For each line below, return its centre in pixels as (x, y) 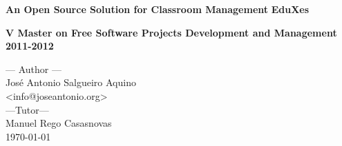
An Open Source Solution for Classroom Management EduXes (158, 9)
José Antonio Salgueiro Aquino (71, 82)
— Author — (34, 69)
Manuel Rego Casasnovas (59, 123)
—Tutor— (27, 109)
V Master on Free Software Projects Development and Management (171, 32)
